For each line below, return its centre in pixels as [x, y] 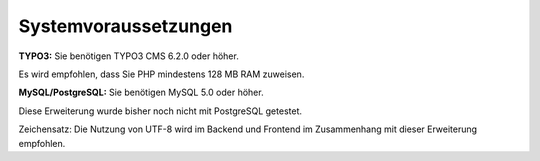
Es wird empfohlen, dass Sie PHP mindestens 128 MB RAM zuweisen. [161, 74]
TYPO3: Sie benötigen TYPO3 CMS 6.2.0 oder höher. [128, 56]
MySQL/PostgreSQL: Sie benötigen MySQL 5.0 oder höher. [141, 92]
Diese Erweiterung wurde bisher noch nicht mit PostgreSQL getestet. [160, 111]
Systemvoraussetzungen [125, 26]
